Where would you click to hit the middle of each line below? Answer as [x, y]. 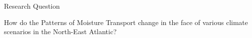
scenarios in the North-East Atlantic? [60, 32]
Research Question [32, 6]
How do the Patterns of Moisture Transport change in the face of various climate [126, 22]
